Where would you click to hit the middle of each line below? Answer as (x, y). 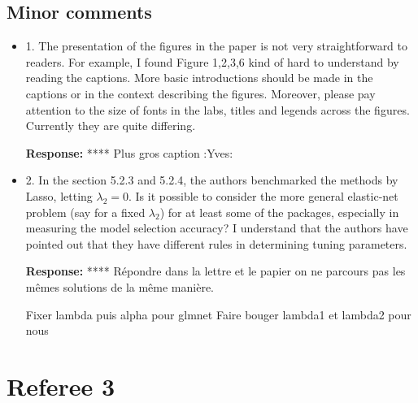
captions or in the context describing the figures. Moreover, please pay (200, 93)
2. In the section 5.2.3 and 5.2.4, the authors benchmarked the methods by (212, 180)
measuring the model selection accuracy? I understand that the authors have (217, 228)
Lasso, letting (59, 195)
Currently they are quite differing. (111, 126)
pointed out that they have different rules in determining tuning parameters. (216, 243)
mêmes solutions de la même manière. (120, 286)
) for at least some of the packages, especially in (279, 212)
